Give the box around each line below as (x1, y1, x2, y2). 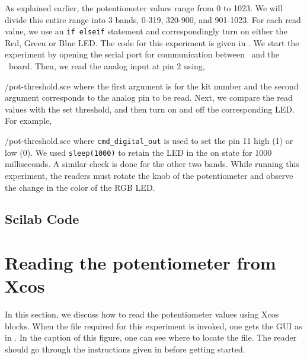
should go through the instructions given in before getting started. (5, 342, 245, 355)
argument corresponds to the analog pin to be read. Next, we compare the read (5, 91, 293, 104)
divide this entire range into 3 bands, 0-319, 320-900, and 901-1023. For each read (5, 13, 301, 25)
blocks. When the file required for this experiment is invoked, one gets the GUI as (5, 319, 302, 332)
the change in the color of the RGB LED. (5, 181, 155, 193)
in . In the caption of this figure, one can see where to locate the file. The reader (5, 331, 297, 344)
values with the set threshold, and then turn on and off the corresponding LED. (5, 102, 295, 115)
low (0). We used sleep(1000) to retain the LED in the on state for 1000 (5, 146, 272, 158)
